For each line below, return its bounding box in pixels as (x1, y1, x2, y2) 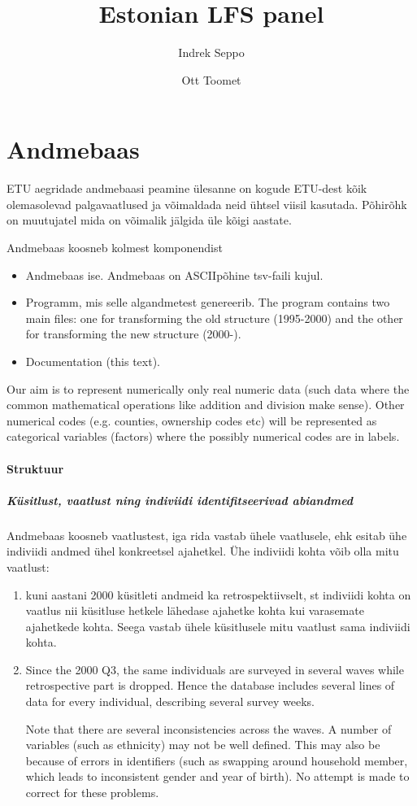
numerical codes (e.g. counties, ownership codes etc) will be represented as (7, 412, 377, 429)
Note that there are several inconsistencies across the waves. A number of (25, 720, 392, 737)
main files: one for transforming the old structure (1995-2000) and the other (25, 309, 403, 326)
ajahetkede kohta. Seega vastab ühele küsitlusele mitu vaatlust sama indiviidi (25, 617, 410, 634)
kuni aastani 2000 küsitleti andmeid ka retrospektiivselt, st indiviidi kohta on (25, 586, 411, 603)
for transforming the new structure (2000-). (25, 325, 241, 342)
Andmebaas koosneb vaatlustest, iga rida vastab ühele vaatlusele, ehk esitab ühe (7, 526, 407, 543)
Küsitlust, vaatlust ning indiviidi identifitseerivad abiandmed (7, 491, 354, 508)
